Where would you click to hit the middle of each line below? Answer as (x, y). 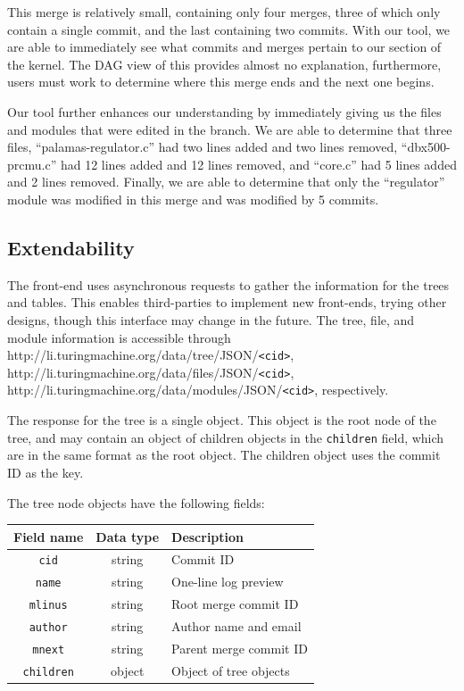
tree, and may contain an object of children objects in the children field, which (226, 437)
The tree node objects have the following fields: (136, 502)
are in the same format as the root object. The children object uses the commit (224, 455)
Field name (49, 536)
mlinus (48, 606)
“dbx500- (426, 147)
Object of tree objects (231, 671)
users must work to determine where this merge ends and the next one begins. (221, 82)
